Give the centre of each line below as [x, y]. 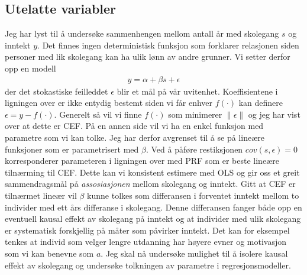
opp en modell [30, 68]
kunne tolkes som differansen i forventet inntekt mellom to [193, 195]
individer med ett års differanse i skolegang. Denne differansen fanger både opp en [153, 207]
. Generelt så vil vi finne [98, 114]
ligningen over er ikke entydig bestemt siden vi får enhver [109, 103]
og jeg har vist [274, 114]
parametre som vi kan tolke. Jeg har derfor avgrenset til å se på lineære [135, 137]
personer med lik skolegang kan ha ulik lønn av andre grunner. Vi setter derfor [148, 56]
